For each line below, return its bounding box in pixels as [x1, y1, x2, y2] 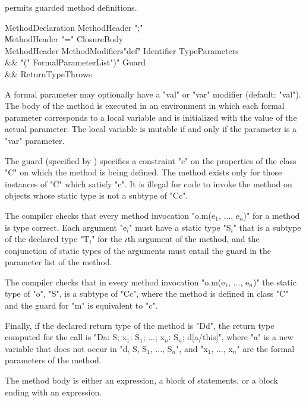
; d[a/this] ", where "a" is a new [182, 331, 294, 343]
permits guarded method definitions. [5, 1, 137, 13]
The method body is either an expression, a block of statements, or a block [5, 374, 278, 387]
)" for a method [243, 209, 300, 221]
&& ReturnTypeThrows [5, 67, 92, 80]
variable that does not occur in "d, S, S [5, 342, 147, 354]
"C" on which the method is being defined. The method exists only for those [5, 166, 282, 178]
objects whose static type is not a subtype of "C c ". [5, 189, 188, 202]
